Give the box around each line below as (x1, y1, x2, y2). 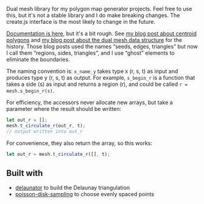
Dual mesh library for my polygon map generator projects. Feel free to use (6, 5, 192, 12)
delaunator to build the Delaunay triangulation (15, 184, 130, 191)
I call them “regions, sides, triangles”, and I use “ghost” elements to (6, 49, 175, 57)
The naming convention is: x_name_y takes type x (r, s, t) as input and (6, 68, 178, 75)
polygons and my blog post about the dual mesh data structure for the (6, 37, 183, 43)
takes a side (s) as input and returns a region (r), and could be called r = (6, 80, 188, 88)
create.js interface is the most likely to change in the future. (6, 18, 156, 25)
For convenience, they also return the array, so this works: (6, 139, 152, 147)
